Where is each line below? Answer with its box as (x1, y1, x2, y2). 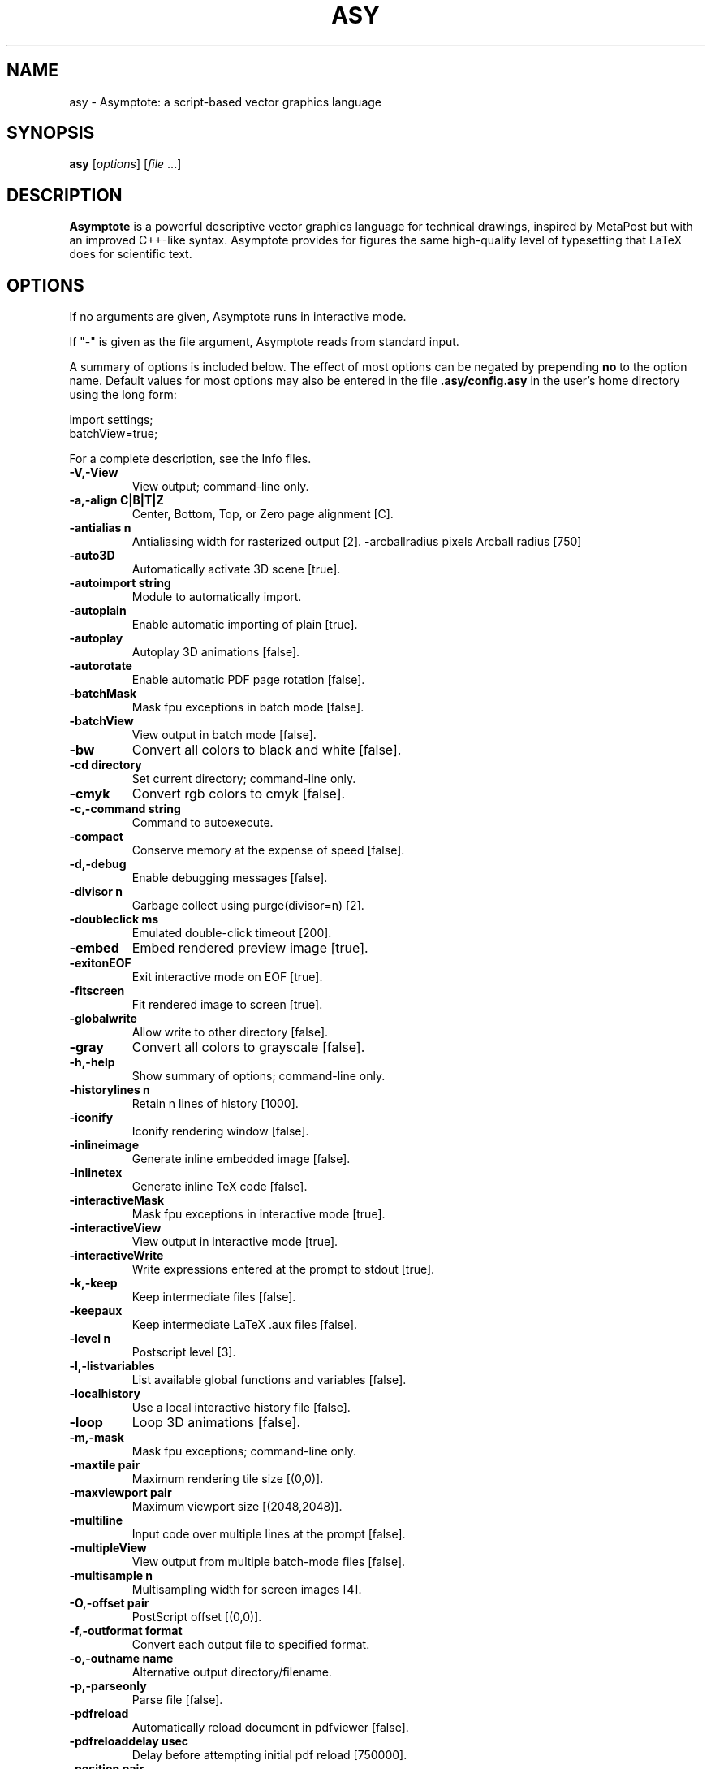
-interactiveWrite (69, 1248, 164, 1263)
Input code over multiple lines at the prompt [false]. (131, 1527, 406, 1542)
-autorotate (69, 659, 132, 673)
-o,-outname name (69, 1651, 174, 1666)
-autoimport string (69, 576, 171, 590)
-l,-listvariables (69, 1359, 155, 1373)
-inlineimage (69, 1138, 139, 1153)
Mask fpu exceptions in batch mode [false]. (131, 700, 364, 715)
